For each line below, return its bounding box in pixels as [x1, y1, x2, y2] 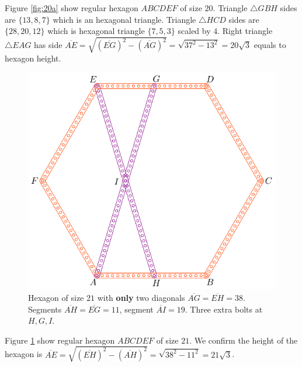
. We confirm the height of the [189, 334, 298, 346]
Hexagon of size [28, 291, 84, 303]
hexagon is [5, 348, 43, 360]
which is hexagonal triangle [47, 25, 145, 37]
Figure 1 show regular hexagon [5, 334, 115, 346]
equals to [254, 39, 286, 51]
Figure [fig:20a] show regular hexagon [5, 2, 138, 13]
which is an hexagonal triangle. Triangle [53, 13, 196, 25]
